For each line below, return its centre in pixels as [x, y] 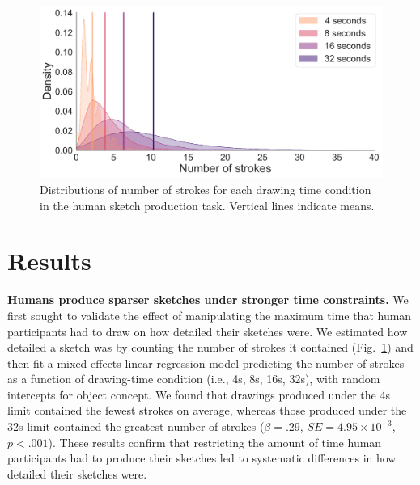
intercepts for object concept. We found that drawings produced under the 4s [199, 394]
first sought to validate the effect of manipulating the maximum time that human [210, 315]
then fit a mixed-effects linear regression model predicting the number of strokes [206, 363]
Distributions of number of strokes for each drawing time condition [206, 189]
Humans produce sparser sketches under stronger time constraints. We [208, 299]
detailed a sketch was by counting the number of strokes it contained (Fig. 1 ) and [210, 347]
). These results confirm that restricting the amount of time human [215, 442]
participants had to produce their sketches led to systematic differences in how [202, 458]
